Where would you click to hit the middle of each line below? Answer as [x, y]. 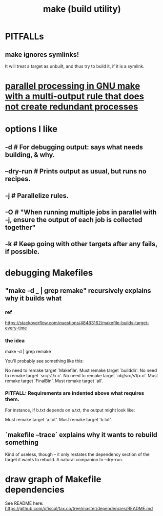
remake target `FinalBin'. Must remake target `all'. [54, 381]
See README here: [24, 503]
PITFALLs [24, 36]
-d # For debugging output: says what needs [74, 147]
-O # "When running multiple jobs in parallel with [81, 212]
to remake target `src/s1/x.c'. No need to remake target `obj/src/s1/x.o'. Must [81, 375]
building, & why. [30, 155]
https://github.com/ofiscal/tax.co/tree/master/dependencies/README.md [79, 508]
